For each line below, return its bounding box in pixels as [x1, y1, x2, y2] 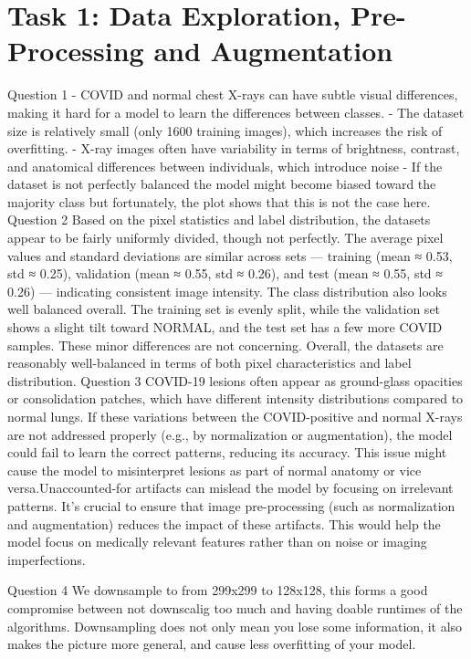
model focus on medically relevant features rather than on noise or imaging [7, 532, 427, 551]
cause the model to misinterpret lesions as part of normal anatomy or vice [7, 460, 422, 479]
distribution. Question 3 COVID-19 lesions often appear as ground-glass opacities [7, 371, 463, 390]
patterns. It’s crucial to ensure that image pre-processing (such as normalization [7, 496, 455, 515]
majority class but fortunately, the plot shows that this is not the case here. [7, 192, 431, 211]
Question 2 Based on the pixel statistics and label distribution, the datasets [7, 210, 431, 229]
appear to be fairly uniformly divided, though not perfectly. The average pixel [7, 228, 444, 247]
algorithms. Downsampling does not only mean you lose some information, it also [7, 616, 463, 635]
